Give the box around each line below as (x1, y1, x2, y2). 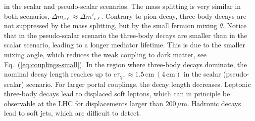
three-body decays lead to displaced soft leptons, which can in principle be (4, 88, 230, 99)
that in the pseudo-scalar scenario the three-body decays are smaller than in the (4, 30, 247, 40)
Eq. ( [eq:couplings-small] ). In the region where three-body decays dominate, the (4, 59, 247, 69)
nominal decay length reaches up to (4, 69, 111, 79)
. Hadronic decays (187, 98, 241, 108)
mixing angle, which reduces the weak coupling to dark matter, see (4, 49, 206, 59)
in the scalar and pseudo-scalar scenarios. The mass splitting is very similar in (4, 1, 241, 11)
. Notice (222, 20, 247, 31)
